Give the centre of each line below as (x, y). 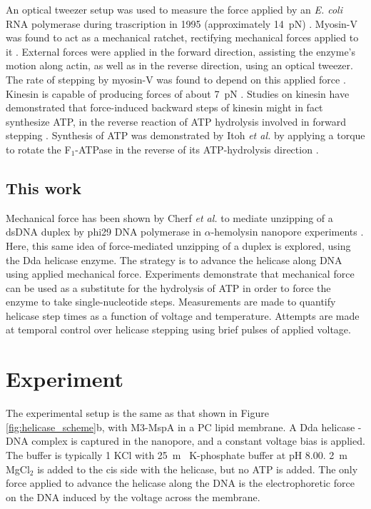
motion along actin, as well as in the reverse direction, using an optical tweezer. (179, 65)
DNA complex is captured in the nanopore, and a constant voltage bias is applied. (185, 441)
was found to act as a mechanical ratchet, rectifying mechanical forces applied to (182, 37)
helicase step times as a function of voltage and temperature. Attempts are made (183, 315)
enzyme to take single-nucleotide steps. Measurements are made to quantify (171, 302)
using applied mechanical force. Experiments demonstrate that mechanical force (180, 274)
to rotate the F (39, 149)
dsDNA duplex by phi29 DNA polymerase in (103, 232)
